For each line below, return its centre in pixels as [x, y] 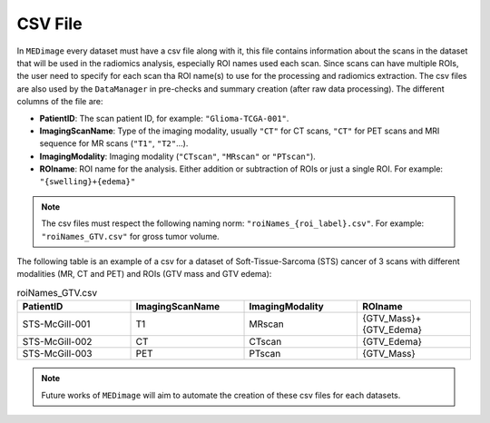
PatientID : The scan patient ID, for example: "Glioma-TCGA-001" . [164, 118]
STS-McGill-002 [57, 342]
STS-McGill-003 [57, 354]
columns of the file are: [60, 102]
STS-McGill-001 [56, 324]
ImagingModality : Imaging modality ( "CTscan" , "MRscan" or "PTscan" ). [178, 156]
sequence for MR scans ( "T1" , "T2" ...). [114, 143]
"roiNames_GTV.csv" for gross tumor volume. [130, 236]
